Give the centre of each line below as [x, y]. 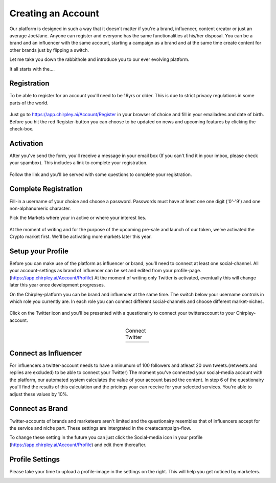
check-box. [21, 128]
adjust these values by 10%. [39, 394]
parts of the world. [29, 103]
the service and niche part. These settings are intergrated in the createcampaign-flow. [100, 428]
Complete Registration [46, 189]
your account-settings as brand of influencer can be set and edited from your [91, 271]
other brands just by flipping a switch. [49, 50]
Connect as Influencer [46, 353]
